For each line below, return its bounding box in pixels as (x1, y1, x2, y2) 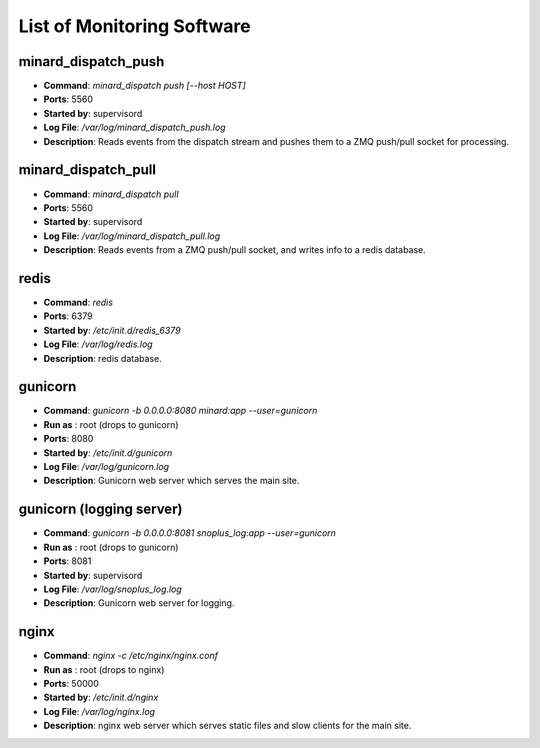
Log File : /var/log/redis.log (43, 338, 154, 350)
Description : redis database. (43, 352, 162, 364)
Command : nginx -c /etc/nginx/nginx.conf (43, 650, 219, 662)
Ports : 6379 (43, 310, 94, 322)
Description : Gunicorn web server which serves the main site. (43, 475, 300, 487)
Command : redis (43, 296, 114, 308)
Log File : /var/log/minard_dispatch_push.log (43, 121, 226, 134)
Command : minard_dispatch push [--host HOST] (43, 80, 247, 92)
